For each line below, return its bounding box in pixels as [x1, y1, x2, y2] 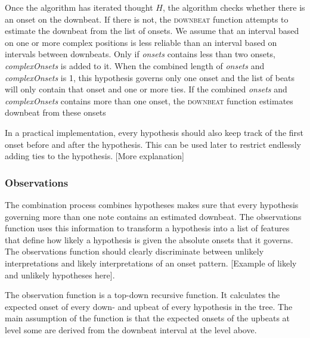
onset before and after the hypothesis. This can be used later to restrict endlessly [5, 138, 302, 150]
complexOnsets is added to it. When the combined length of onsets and [5, 59, 265, 72]
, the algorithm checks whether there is [162, 1, 305, 13]
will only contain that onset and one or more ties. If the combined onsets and [5, 83, 287, 95]
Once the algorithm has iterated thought [5, 1, 153, 13]
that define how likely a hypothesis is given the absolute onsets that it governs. [5, 233, 293, 246]
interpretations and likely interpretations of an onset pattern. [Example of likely [5, 256, 297, 269]
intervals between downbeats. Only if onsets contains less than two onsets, [5, 48, 275, 60]
